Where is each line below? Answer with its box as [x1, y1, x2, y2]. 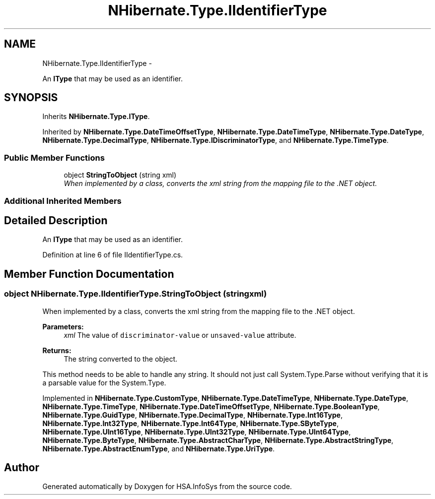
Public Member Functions [4, 152, 105, 163]
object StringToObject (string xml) [64, 171, 177, 180]
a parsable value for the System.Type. [42, 378, 166, 387]
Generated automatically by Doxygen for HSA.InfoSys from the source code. [42, 482, 292, 491]
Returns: [42, 346, 72, 355]
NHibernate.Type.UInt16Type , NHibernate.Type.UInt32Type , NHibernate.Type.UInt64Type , [42, 427, 351, 436]
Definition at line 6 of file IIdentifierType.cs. [42, 250, 183, 259]
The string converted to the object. [64, 354, 178, 363]
